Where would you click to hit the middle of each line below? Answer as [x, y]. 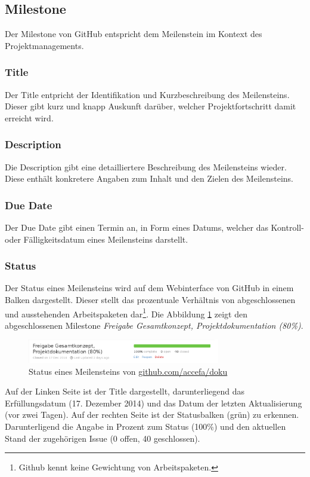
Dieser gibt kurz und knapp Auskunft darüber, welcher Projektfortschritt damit [151, 106]
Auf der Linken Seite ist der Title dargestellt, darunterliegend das [125, 391]
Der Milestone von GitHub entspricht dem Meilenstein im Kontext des [134, 34]
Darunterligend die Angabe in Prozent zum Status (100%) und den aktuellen [145, 426]
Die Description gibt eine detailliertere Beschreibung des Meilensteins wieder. [146, 166]
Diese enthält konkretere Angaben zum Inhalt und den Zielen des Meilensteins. [149, 178]
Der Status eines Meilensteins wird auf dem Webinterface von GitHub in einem [149, 288]
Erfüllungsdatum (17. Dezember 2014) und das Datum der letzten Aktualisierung [154, 403]
